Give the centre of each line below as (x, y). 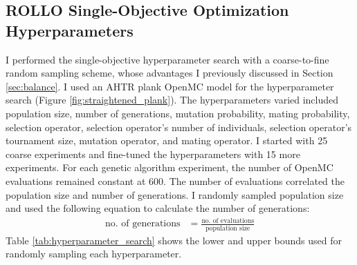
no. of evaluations (228, 220)
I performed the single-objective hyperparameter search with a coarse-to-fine (167, 59)
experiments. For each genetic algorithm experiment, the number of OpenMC (170, 167)
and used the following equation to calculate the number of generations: (158, 208)
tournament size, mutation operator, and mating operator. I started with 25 (167, 140)
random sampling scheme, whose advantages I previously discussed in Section (170, 73)
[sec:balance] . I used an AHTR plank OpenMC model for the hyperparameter (170, 86)
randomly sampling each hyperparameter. (94, 254)
